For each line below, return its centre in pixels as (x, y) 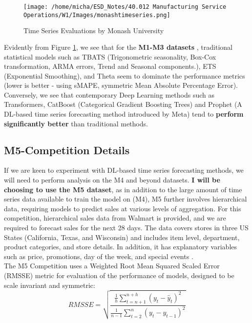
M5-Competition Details (67, 150)
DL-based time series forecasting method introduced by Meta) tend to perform (124, 114)
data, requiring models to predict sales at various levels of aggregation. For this (123, 208)
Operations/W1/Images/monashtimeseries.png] (97, 15)
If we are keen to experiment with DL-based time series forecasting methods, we (124, 170)
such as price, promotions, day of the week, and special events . (99, 256)
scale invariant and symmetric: (50, 285)
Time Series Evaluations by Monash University (94, 30)
